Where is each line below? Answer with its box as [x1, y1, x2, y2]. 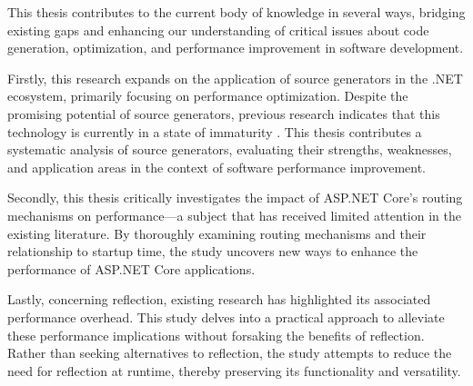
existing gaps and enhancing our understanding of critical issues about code [7, 20, 429, 39]
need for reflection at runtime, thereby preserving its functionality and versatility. [7, 361, 461, 380]
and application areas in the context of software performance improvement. [7, 157, 427, 176]
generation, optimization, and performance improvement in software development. [7, 38, 464, 57]
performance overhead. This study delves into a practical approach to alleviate [7, 307, 445, 326]
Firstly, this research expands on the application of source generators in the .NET [7, 68, 463, 87]
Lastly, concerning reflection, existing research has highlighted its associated [7, 290, 431, 309]
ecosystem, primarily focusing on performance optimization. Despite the [7, 86, 408, 105]
